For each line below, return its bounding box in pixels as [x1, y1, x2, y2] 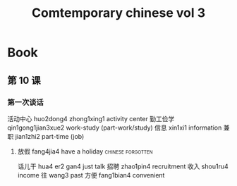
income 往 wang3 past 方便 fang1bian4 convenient [17, 170, 165, 179]
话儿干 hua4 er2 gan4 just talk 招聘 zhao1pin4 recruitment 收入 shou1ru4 [17, 162, 229, 170]
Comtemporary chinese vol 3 [31, 5, 206, 21]
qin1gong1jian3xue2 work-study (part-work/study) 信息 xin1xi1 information [7, 123, 222, 132]
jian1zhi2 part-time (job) [15, 132, 85, 140]
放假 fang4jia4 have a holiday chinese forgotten [17, 147, 153, 156]
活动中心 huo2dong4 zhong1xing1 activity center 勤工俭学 [7, 114, 175, 123]
